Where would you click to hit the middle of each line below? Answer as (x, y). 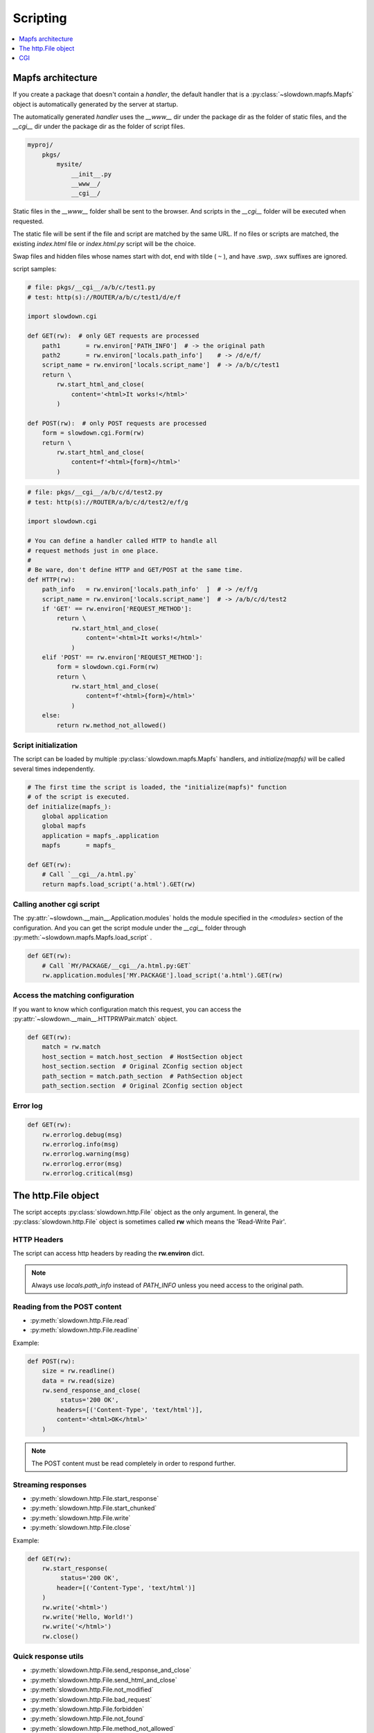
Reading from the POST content (67, 1307)
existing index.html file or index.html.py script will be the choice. (104, 243)
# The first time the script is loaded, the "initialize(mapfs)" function (157, 787)
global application (75, 816)
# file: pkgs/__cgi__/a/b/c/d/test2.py (95, 493)
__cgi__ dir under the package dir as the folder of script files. (99, 127)
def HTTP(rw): (51, 580)
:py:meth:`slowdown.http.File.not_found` (88, 1718)
